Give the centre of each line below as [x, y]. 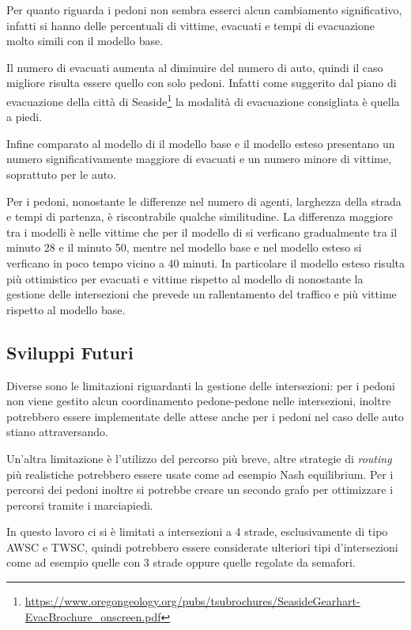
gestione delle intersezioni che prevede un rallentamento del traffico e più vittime [202, 294]
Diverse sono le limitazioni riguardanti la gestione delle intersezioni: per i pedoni [201, 385]
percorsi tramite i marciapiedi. [80, 505]
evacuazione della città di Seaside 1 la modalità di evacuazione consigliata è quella [203, 100]
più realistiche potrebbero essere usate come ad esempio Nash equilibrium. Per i [200, 474]
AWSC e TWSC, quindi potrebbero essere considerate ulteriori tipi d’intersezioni [202, 547]
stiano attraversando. [57, 432]
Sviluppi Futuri [70, 352]
